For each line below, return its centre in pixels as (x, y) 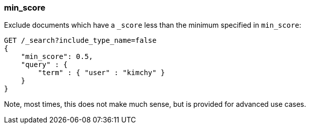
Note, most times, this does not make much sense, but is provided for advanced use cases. (155, 104)
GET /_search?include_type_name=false (80, 41)
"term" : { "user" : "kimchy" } (101, 73)
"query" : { (44, 65)
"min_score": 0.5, (57, 57)
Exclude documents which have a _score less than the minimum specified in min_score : (153, 25)
